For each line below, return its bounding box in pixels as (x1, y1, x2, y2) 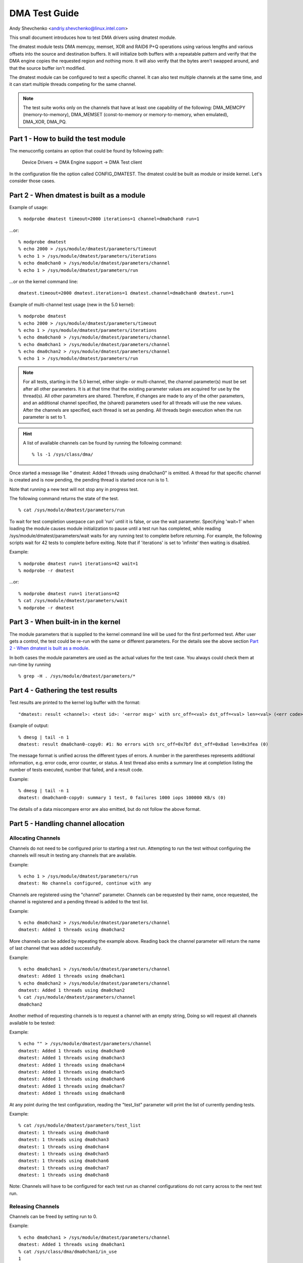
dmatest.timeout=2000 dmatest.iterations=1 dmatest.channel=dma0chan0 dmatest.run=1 (18, 290, 234, 296)
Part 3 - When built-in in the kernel (9, 618, 121, 626)
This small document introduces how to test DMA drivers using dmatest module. (9, 34, 177, 40)
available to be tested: (9, 1019, 56, 1026)
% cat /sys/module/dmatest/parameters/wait (18, 598, 128, 604)
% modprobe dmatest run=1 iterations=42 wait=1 (18, 561, 138, 566)
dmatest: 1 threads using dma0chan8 (18, 1172, 109, 1178)
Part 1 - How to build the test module (9, 134, 126, 143)
